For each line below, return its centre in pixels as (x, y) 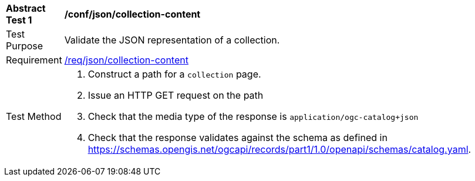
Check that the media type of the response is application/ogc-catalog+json (253, 116)
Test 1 (19, 20)
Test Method (34, 116)
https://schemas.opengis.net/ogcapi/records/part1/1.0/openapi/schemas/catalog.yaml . (279, 149)
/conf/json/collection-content (132, 14)
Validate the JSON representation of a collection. (172, 40)
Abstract (26, 8)
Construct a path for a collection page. (174, 74)
